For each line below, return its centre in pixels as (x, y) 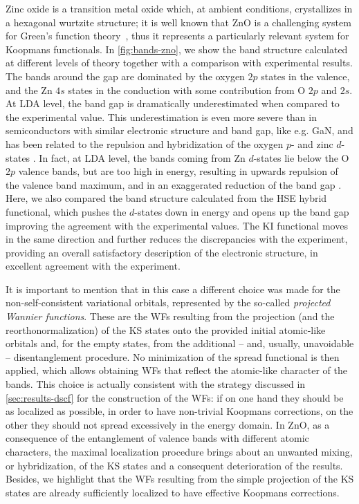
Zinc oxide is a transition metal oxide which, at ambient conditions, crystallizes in (179, 8)
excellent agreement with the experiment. (93, 266)
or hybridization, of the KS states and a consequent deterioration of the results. (174, 465)
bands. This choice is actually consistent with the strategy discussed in (156, 384)
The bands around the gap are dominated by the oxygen (125, 76)
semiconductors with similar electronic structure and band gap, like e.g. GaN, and (179, 130)
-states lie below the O (301, 157)
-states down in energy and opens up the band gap (242, 211)
